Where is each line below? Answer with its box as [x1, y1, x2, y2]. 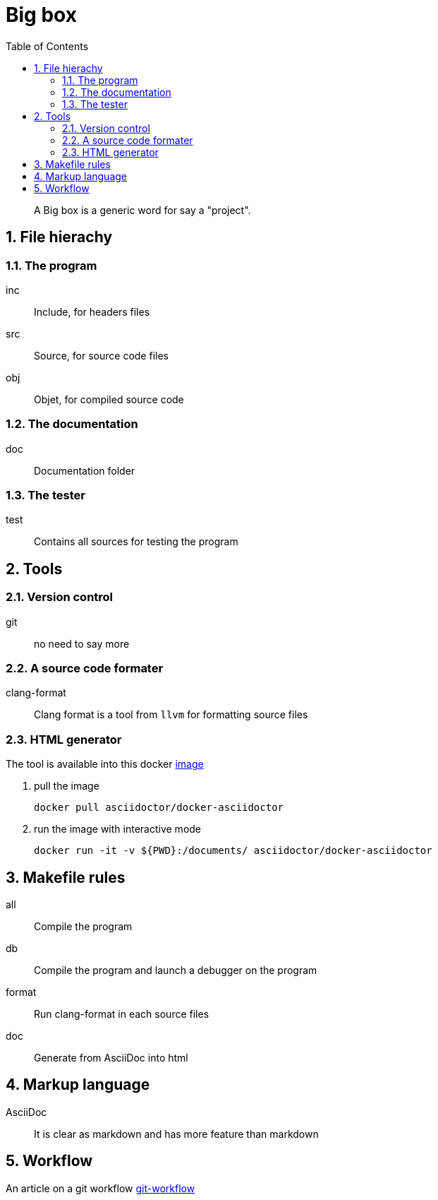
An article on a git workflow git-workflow [6, 1182, 195, 1194]
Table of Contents [6, 40, 89, 52]
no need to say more [34, 637, 130, 650]
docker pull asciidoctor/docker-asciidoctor [34, 802, 284, 814]
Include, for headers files [34, 305, 150, 318]
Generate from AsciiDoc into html [34, 1052, 188, 1064]
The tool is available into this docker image [6, 758, 204, 771]
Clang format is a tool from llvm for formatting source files [34, 708, 308, 721]
